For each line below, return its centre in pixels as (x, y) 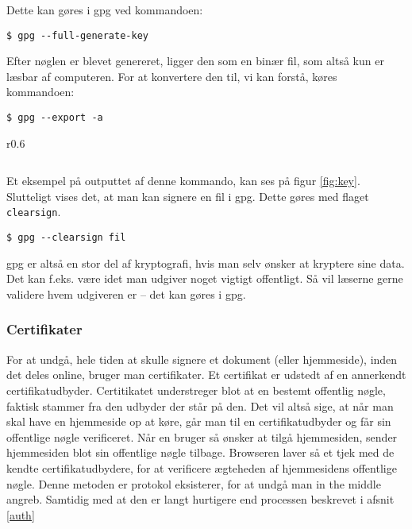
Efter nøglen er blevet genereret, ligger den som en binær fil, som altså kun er (195, 61)
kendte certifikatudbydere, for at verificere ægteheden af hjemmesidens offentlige (202, 467)
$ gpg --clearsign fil (66, 238)
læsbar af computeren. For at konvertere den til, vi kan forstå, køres (172, 76)
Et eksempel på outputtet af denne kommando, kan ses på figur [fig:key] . (183, 181)
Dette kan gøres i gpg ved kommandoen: (105, 10)
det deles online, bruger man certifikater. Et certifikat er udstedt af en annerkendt (206, 375)
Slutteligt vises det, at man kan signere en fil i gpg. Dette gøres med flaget (188, 196)
